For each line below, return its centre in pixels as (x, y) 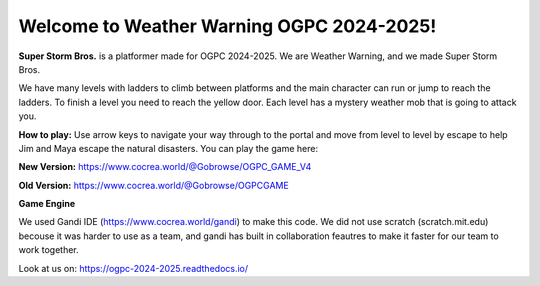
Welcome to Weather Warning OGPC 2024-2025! (227, 26)
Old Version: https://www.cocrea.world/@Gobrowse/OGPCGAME (153, 185)
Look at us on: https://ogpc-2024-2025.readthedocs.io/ (133, 268)
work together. (48, 250)
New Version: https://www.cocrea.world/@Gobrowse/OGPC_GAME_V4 (165, 167)
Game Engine (46, 204)
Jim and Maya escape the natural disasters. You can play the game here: (168, 148)
